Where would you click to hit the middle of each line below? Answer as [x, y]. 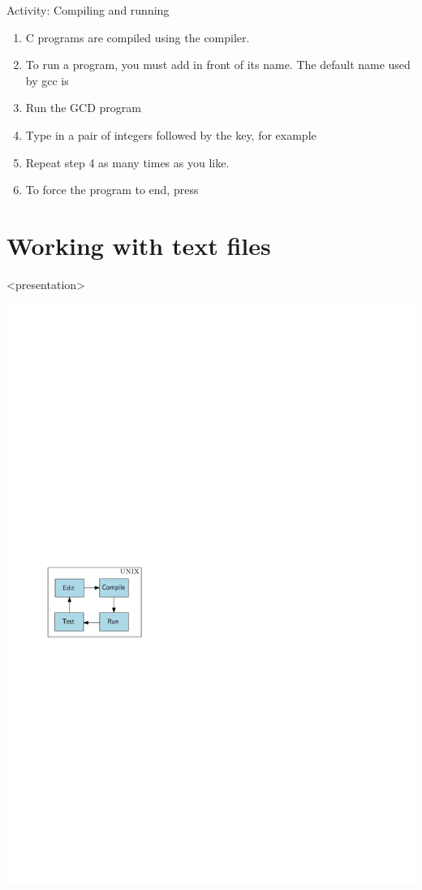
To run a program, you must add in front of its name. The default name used [218, 65]
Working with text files [139, 245]
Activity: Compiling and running [88, 10]
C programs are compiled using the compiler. [138, 37]
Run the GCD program [83, 108]
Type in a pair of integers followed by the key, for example [171, 134]
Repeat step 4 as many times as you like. [127, 162]
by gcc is [47, 80]
